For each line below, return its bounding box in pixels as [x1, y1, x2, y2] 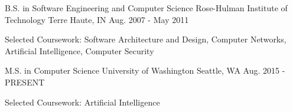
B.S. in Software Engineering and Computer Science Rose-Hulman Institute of [5, 2, 288, 14]
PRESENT [5, 75, 45, 88]
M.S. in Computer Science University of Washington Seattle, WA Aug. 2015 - [5, 64, 285, 77]
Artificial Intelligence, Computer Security [5, 44, 154, 57]
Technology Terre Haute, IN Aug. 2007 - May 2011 [5, 13, 189, 25]
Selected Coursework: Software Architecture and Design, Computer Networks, [5, 33, 287, 45]
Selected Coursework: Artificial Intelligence [5, 95, 160, 108]
